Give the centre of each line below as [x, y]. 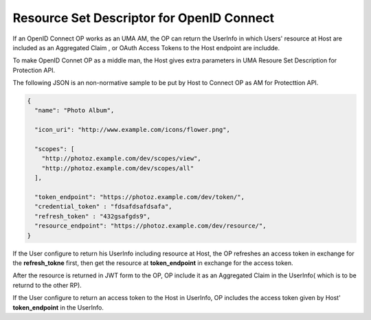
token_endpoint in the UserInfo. [58, 307]
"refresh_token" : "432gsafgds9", [93, 216]
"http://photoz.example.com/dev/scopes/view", [122, 159]
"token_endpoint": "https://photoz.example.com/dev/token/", [140, 197]
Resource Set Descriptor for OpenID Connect [144, 18]
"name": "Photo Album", [75, 111]
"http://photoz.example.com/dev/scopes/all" [118, 168]
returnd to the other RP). [47, 285]
